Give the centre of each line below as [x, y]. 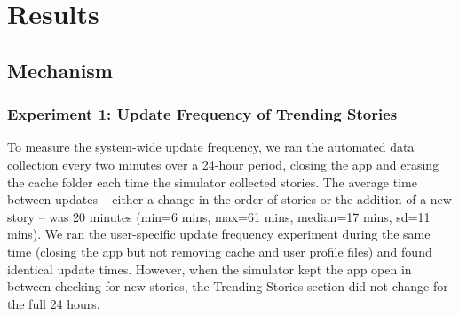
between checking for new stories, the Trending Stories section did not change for [228, 286]
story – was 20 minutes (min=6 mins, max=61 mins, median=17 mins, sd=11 [219, 216]
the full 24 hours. [54, 303]
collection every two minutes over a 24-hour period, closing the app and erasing [223, 164]
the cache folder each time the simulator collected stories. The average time [212, 182]
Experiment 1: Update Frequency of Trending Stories [202, 114]
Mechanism [60, 70]
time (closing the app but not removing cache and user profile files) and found [220, 251]
